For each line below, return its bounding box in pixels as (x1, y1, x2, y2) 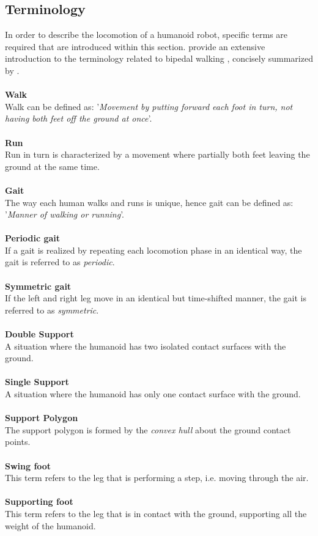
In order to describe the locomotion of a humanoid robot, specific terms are (5, 28, 288, 41)
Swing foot (5, 459, 51, 472)
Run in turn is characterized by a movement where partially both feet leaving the (5, 148, 310, 161)
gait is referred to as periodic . (5, 255, 115, 268)
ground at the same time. (5, 160, 100, 172)
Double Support (5, 328, 74, 340)
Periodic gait (5, 232, 61, 244)
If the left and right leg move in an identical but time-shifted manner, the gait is (5, 292, 306, 304)
